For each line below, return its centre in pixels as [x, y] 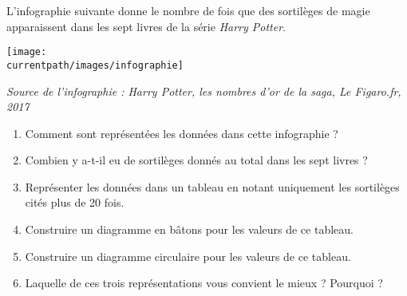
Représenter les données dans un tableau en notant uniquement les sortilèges [212, 186]
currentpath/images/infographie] [95, 65]
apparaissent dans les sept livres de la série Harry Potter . [146, 26]
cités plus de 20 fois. [75, 202]
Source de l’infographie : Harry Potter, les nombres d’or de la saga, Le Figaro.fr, [204, 91]
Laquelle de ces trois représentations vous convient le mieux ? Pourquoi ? [204, 283]
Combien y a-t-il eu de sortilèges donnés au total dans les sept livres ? [196, 160]
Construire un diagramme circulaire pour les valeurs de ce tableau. [188, 256]
